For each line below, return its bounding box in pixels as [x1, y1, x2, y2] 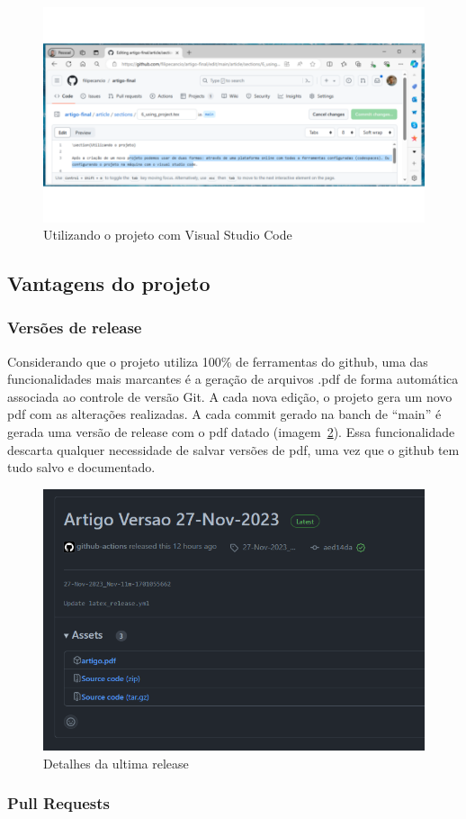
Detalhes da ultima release [43, 753, 189, 772]
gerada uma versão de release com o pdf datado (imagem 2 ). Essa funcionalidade [7, 423, 455, 441]
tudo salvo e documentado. [7, 458, 156, 477]
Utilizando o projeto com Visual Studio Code [43, 225, 292, 244]
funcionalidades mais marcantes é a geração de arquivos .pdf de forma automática [7, 369, 459, 388]
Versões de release [7, 316, 142, 339]
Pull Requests [7, 792, 110, 814]
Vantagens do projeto [7, 269, 211, 297]
